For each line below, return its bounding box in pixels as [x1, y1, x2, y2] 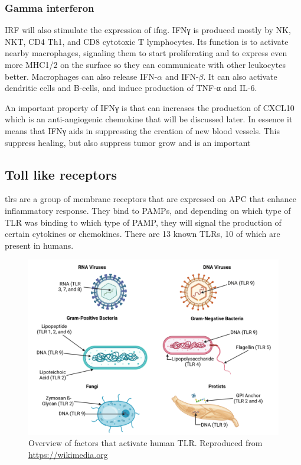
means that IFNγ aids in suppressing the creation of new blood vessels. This [5, 124, 280, 136]
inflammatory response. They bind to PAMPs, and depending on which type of [5, 204, 291, 216]
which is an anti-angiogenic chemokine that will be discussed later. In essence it [5, 113, 293, 125]
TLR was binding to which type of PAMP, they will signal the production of [5, 216, 282, 228]
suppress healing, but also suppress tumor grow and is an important [5, 136, 251, 148]
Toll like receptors [5, 165, 117, 183]
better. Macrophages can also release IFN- [5, 70, 158, 82]
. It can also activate [203, 70, 277, 82]
